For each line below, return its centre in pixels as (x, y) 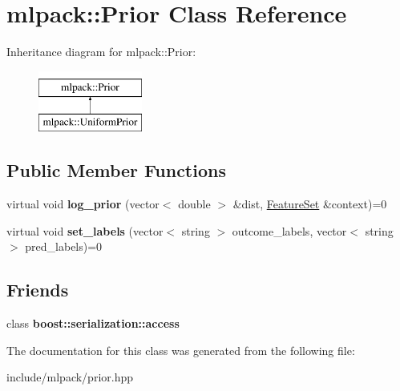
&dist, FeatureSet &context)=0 (310, 204)
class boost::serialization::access (93, 323)
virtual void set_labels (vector (85, 230)
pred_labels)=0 (64, 246)
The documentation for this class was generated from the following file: (181, 350)
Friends (38, 290)
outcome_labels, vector (289, 230)
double (194, 204)
